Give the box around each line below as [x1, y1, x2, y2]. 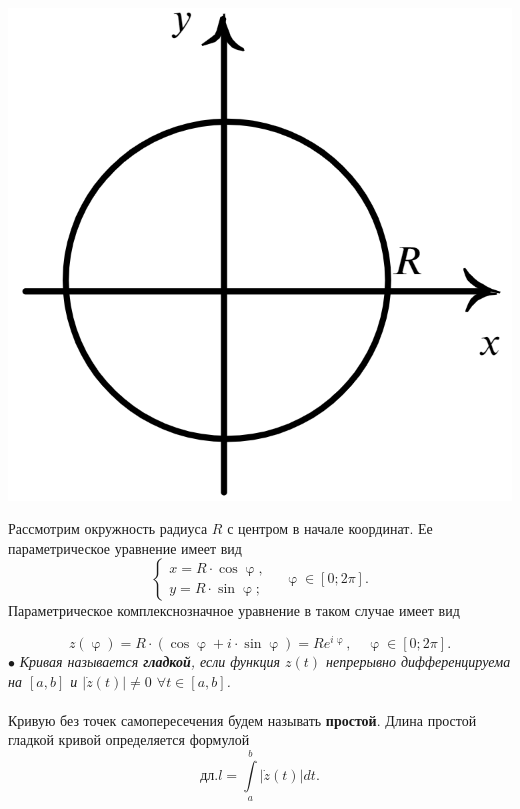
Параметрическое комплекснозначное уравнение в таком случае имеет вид [8, 600, 460, 621]
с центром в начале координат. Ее [227, 518, 433, 539]
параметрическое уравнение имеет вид [8, 537, 242, 558]
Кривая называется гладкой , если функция [19, 651, 281, 672]
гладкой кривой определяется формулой [8, 729, 250, 750]
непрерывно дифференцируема [326, 651, 511, 672]
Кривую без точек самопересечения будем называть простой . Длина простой [8, 709, 477, 730]
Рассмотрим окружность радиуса [8, 518, 208, 539]
